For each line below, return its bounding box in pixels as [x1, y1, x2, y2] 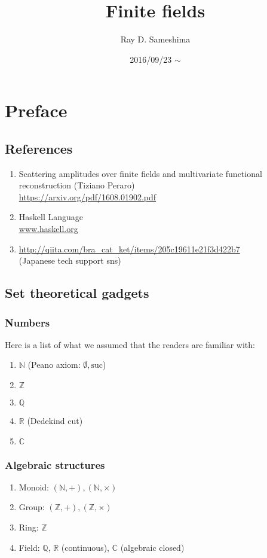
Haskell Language [19, 211, 84, 223]
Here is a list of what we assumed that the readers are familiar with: [5, 338, 255, 350]
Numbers [5, 315, 50, 330]
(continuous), [61, 541, 110, 553]
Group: [19, 501, 45, 513]
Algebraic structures [5, 457, 105, 472]
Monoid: [19, 480, 49, 493]
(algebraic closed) [120, 541, 185, 553]
